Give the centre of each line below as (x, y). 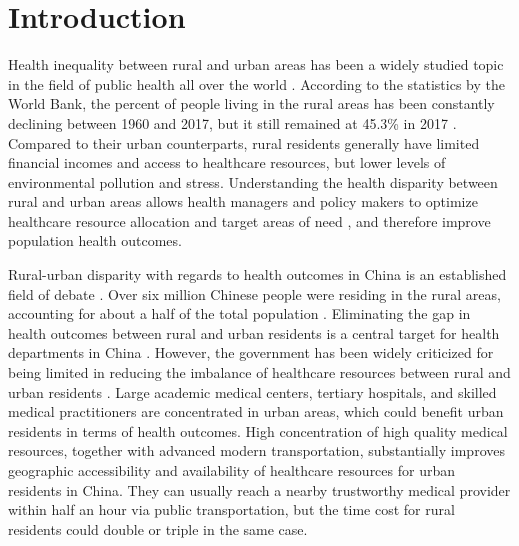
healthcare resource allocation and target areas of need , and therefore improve (249, 220)
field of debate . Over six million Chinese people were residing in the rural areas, (254, 293)
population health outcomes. (95, 240)
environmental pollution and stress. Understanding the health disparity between (253, 181)
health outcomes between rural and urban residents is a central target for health (254, 332)
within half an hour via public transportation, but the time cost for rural (231, 509)
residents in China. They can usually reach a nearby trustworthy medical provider (259, 489)
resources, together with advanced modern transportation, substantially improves (256, 450)
